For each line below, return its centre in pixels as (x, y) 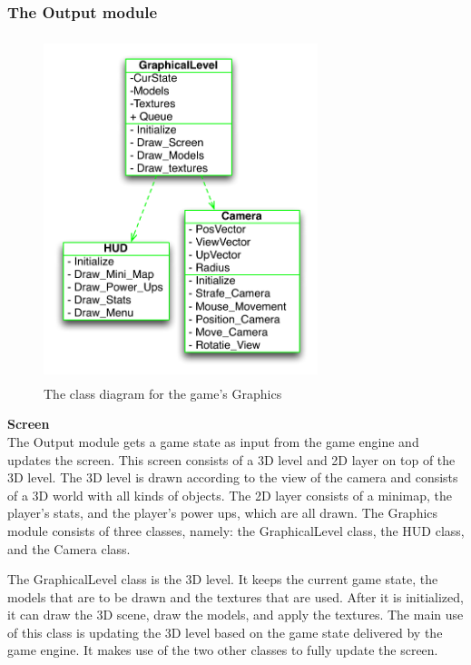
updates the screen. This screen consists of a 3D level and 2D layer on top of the (231, 459)
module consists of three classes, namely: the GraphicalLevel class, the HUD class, (236, 530)
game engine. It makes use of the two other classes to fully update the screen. (223, 650)
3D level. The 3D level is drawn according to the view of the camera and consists (233, 477)
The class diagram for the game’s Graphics (163, 393)
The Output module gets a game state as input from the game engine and (213, 441)
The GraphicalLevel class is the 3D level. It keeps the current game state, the (223, 579)
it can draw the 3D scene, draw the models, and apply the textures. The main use (235, 615)
